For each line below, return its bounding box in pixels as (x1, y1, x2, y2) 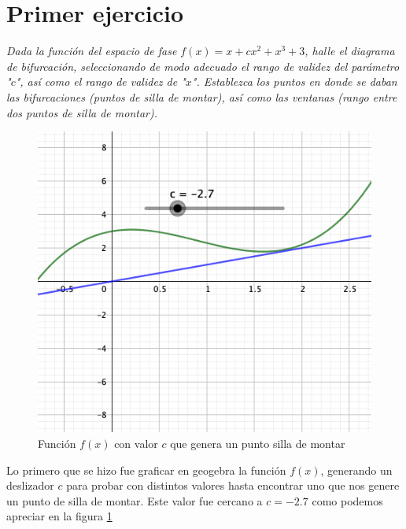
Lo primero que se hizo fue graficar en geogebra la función (6, 461, 286, 478)
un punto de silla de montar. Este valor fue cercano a (6, 492, 263, 509)
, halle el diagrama (304, 43, 395, 59)
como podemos (312, 492, 383, 509)
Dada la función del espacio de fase (6, 43, 177, 59)
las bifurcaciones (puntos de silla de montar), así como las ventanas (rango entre (6, 88, 397, 105)
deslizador (6, 477, 54, 494)
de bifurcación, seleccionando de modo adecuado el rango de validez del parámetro (6, 57, 400, 74)
